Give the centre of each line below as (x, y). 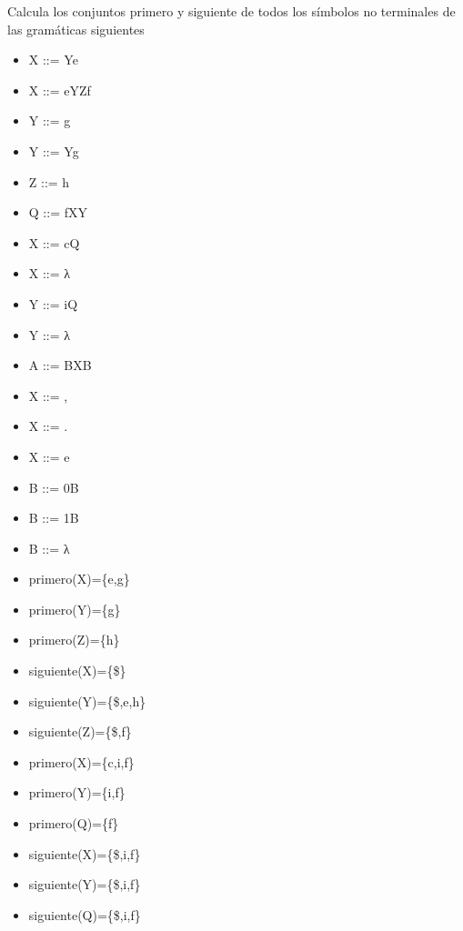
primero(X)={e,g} (79, 579)
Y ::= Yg (54, 150)
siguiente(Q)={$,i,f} (85, 914)
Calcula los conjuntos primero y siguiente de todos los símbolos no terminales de (231, 11)
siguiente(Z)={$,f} (80, 731)
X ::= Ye (53, 60)
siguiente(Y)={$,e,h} (87, 701)
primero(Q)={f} (74, 823)
